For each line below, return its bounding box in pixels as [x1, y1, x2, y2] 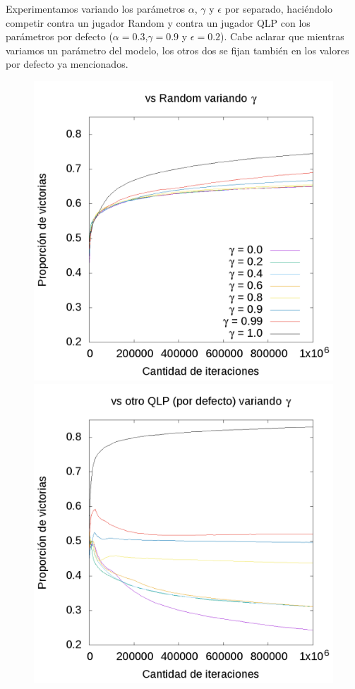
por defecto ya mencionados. [6, 56, 128, 71]
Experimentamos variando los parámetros [6, 1, 186, 16]
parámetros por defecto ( [6, 29, 113, 44]
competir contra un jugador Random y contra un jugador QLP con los [6, 15, 311, 30]
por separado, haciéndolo [224, 1, 332, 16]
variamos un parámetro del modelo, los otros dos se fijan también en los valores [6, 42, 349, 57]
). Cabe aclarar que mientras [220, 29, 344, 44]
